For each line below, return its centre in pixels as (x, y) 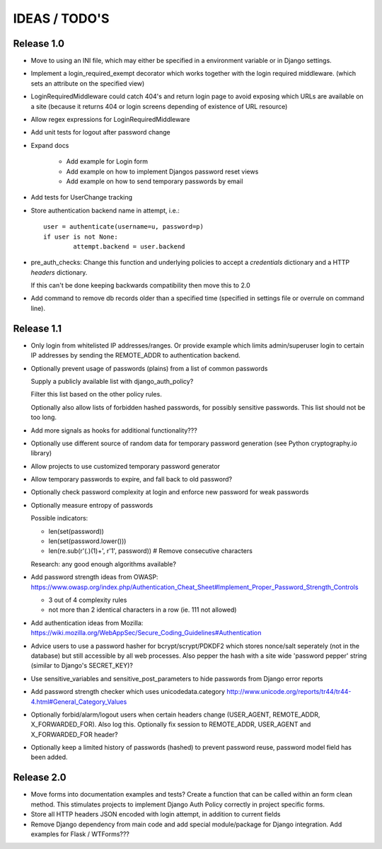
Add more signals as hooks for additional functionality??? (114, 430)
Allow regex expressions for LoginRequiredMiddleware (110, 120)
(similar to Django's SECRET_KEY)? (82, 666)
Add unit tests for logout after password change (100, 132)
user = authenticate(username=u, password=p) (124, 227)
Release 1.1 (37, 328)
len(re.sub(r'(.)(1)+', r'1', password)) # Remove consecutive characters (150, 551)
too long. (44, 417)
